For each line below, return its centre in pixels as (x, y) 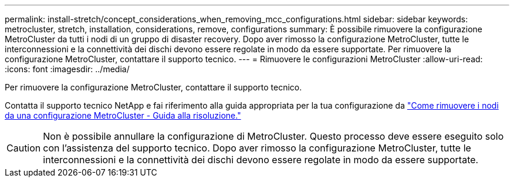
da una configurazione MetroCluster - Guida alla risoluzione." (123, 115)
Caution (24, 148)
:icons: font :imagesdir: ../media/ (67, 69)
